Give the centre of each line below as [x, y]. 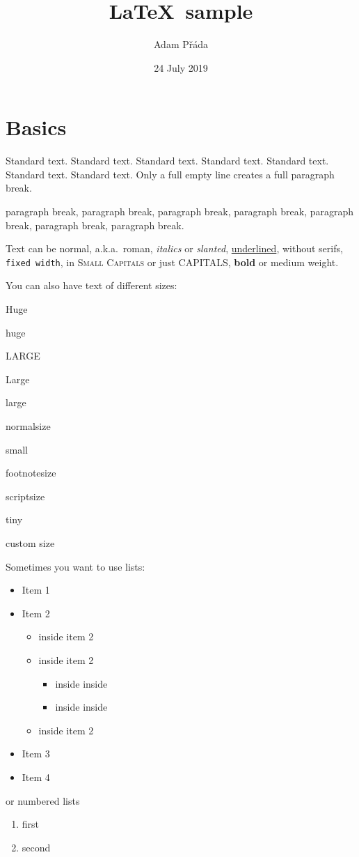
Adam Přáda [181, 44]
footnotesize [31, 473]
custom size [30, 543]
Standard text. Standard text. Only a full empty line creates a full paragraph [170, 174]
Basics [36, 127]
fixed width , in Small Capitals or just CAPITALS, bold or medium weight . [172, 262]
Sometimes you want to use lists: [75, 566]
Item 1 [36, 590]
